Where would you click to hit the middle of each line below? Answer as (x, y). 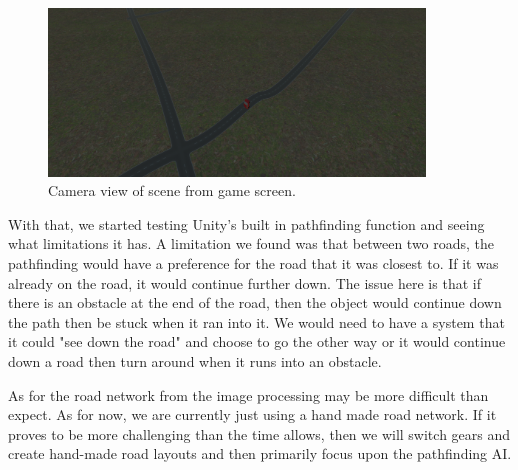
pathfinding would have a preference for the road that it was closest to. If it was (253, 263)
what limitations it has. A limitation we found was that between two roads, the (251, 243)
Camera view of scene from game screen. (172, 190)
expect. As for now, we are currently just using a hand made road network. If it (252, 414)
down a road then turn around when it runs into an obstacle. (195, 361)
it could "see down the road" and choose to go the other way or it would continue (257, 341)
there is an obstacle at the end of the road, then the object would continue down (255, 302)
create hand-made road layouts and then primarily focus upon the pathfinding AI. (260, 453)
